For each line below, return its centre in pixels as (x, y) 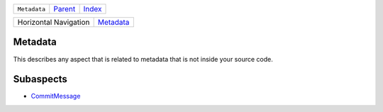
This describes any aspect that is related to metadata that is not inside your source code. (143, 59)
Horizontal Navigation (54, 22)
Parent (65, 9)
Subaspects (40, 79)
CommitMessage (56, 96)
